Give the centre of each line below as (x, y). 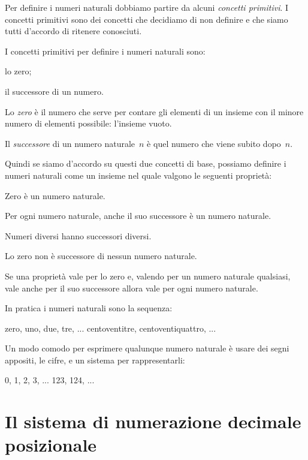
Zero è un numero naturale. (55, 195)
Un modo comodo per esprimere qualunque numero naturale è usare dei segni (147, 348)
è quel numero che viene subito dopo (214, 143)
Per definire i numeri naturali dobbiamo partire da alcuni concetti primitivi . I (147, 7)
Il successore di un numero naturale (70, 143)
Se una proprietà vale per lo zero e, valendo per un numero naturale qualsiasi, (148, 276)
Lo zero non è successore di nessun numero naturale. (101, 256)
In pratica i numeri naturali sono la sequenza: (89, 308)
